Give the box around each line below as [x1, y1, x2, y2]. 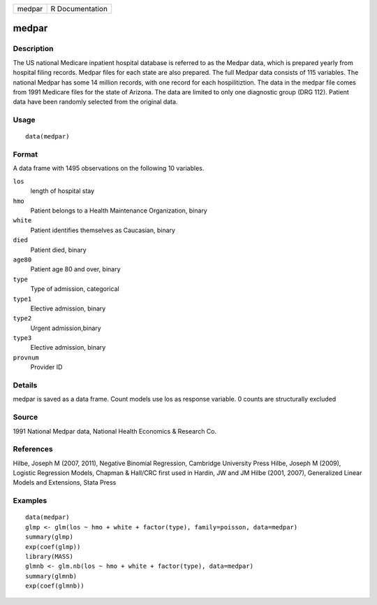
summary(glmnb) [25, 572, 77, 580]
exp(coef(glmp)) [25, 543, 81, 550]
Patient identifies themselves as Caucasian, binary [30, 226, 176, 234]
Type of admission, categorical [30, 285, 119, 293]
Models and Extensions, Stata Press [13, 478, 117, 487]
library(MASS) [25, 553, 73, 560]
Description [13, 44, 54, 54]
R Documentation [50, 4, 108, 13]
